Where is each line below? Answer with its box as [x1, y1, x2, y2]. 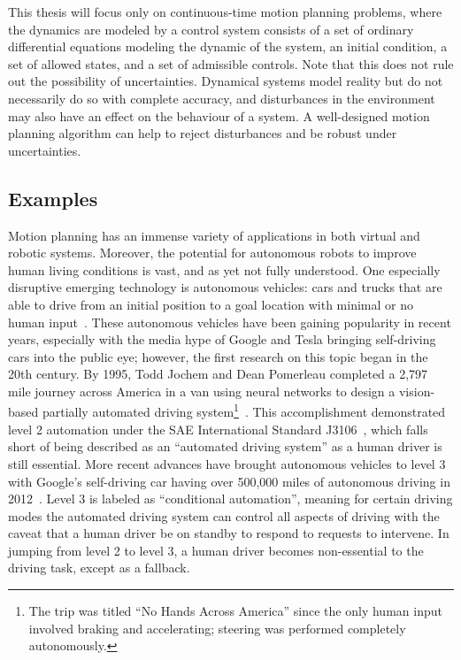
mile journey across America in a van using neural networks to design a [8, 381, 396, 400]
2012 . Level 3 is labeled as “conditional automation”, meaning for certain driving [8, 489, 453, 508]
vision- [398, 381, 435, 400]
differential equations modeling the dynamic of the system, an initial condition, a [8, 37, 448, 56]
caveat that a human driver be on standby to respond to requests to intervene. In [8, 524, 449, 542]
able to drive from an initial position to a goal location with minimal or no [8, 295, 413, 313]
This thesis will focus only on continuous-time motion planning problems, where [8, 3, 442, 20]
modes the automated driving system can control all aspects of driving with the [8, 506, 440, 525]
